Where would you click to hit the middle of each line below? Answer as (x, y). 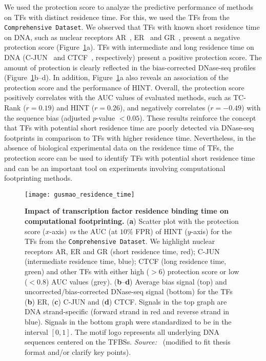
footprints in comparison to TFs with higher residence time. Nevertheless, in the (130, 137)
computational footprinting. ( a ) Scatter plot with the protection (132, 221)
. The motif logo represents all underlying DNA (145, 331)
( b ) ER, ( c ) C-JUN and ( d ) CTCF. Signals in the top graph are (126, 301)
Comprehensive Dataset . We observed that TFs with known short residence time (132, 27)
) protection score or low (201, 271)
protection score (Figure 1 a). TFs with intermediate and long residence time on (129, 47)
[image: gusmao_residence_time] (80, 194)
